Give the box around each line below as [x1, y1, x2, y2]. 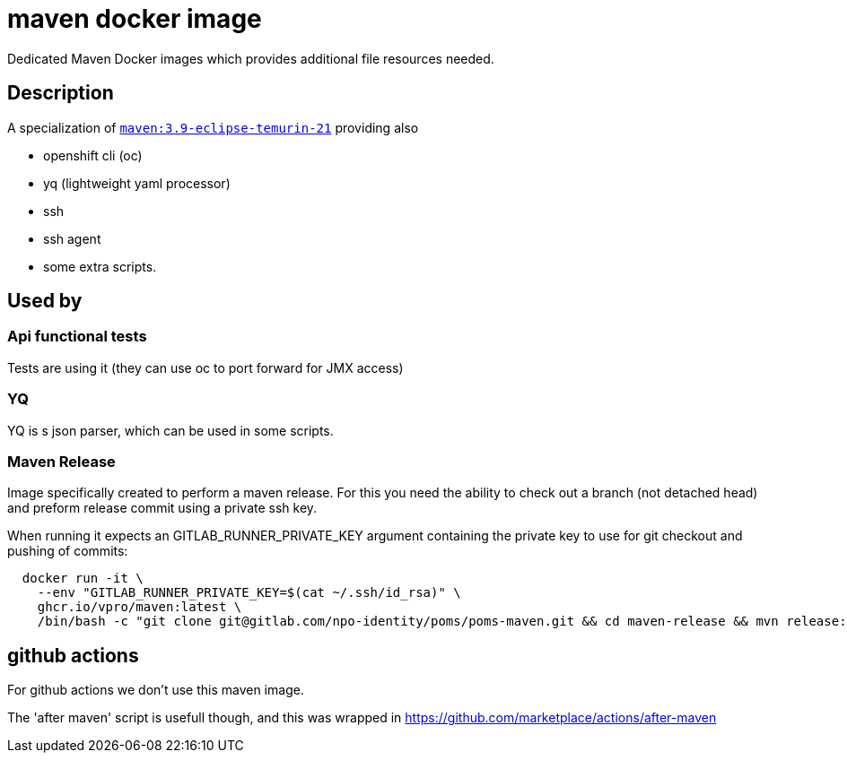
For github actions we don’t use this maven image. [7, 682, 304, 698]
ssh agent [43, 230, 101, 246]
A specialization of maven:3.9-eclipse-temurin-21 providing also [7, 119, 419, 135]
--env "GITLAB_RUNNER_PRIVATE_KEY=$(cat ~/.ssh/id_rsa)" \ [37, 585, 461, 600]
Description [7, 82, 114, 105]
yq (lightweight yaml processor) [43, 175, 231, 191]
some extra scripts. [43, 258, 157, 274]
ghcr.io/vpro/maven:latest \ [37, 600, 242, 615]
